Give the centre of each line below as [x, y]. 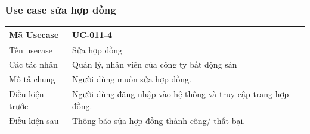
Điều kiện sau [34, 120]
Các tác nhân [33, 64]
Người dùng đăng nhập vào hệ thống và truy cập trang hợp [180, 94]
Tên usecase [31, 50]
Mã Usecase [34, 34]
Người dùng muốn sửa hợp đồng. [131, 79]
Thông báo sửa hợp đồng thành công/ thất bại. [159, 120]
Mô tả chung [32, 79]
